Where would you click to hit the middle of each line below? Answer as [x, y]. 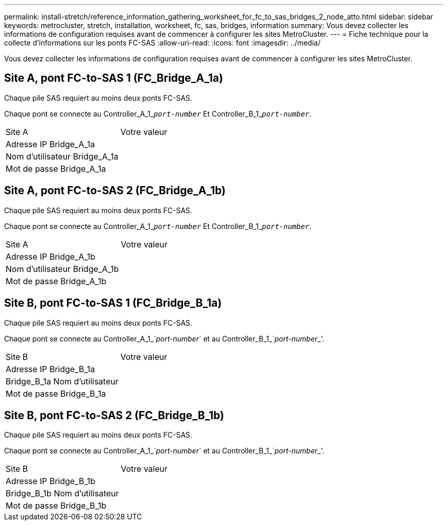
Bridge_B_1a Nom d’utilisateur [62, 381]
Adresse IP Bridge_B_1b [51, 481]
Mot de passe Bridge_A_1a [56, 168]
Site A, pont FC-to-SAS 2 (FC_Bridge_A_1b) [115, 191]
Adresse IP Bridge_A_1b [51, 256]
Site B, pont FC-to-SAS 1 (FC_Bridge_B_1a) [113, 303]
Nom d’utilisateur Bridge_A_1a [62, 156]
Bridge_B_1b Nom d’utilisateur [62, 494]
